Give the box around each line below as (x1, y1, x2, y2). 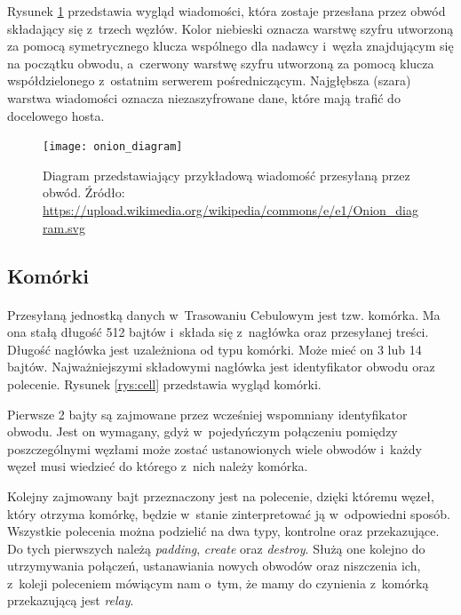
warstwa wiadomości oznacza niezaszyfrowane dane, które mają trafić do (7, 88, 401, 107)
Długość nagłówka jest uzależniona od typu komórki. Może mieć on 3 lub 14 (7, 339, 422, 358)
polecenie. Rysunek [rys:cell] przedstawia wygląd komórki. (7, 374, 322, 393)
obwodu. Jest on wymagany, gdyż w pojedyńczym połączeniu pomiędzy (7, 422, 398, 441)
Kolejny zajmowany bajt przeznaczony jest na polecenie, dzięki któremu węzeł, (7, 486, 434, 505)
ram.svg (43, 218, 85, 236)
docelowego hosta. (7, 106, 105, 124)
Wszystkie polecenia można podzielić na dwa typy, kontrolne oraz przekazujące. (7, 522, 440, 540)
